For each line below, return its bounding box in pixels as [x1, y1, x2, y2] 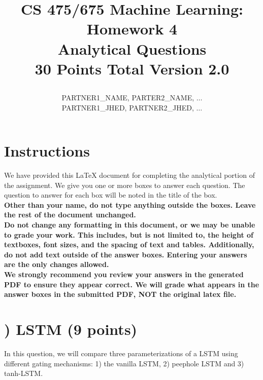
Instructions [4, 140, 90, 161]
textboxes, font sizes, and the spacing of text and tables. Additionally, [4, 239, 254, 250]
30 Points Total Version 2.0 [35, 58, 229, 79]
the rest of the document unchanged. [4, 209, 136, 220]
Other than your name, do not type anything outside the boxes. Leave [4, 199, 256, 210]
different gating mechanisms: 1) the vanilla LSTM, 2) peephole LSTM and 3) [4, 358, 244, 368]
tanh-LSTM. [4, 368, 43, 378]
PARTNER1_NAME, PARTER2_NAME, [61, 92, 194, 102]
